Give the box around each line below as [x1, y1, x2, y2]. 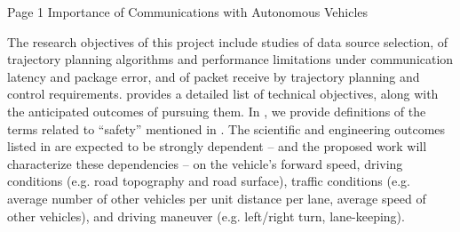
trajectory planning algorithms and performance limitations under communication [7, 50, 454, 68]
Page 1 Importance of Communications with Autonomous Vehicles [7, 3, 369, 20]
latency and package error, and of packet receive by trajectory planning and [7, 67, 420, 85]
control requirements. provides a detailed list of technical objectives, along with [7, 84, 439, 103]
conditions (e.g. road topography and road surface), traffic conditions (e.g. [7, 172, 410, 190]
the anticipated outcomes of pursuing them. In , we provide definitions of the [7, 101, 426, 120]
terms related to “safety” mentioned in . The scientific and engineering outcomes [7, 119, 446, 138]
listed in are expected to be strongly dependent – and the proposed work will [7, 137, 427, 156]
